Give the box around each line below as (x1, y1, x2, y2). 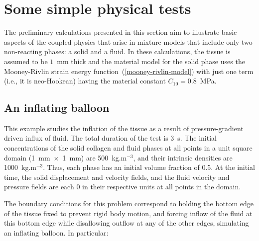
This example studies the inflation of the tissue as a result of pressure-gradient (4, 123, 244, 133)
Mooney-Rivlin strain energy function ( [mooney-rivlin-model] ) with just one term (4, 66, 254, 76)
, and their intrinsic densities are (133, 152, 233, 162)
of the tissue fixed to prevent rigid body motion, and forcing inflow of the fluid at (4, 208, 253, 218)
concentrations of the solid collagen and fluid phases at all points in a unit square (4, 143, 253, 153)
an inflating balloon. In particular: (4, 227, 109, 238)
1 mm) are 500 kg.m (62, 152, 127, 162)
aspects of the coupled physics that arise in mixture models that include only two (4, 36, 253, 47)
